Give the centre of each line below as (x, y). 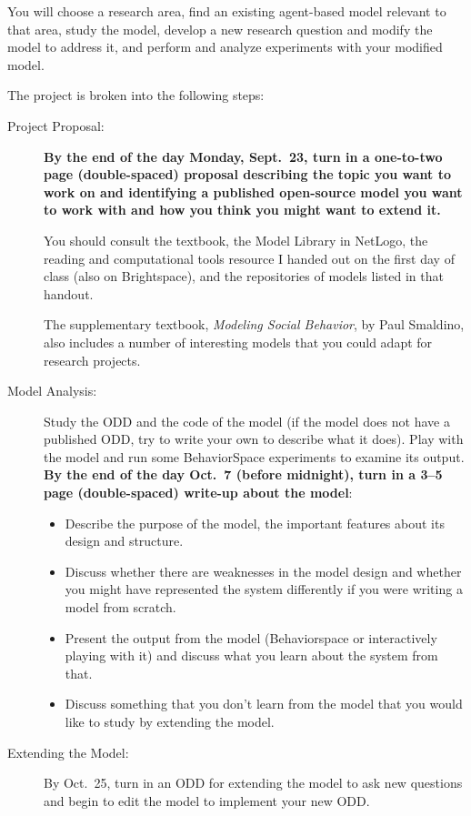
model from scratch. (120, 607)
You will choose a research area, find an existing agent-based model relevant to (227, 11)
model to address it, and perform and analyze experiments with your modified (225, 47)
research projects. (92, 360)
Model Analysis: (52, 391)
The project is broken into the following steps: (136, 95)
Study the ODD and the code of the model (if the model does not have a (247, 421)
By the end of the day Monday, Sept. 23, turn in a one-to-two (243, 156)
